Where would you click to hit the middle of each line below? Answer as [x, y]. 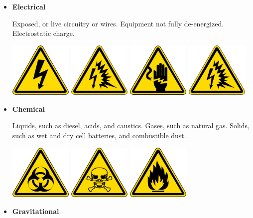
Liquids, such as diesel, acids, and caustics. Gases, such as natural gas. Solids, [131, 125]
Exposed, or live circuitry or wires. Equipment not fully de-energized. [118, 23]
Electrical [29, 6]
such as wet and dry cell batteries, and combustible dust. [99, 135]
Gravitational [36, 211]
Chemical [29, 109]
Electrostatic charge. [43, 33]
